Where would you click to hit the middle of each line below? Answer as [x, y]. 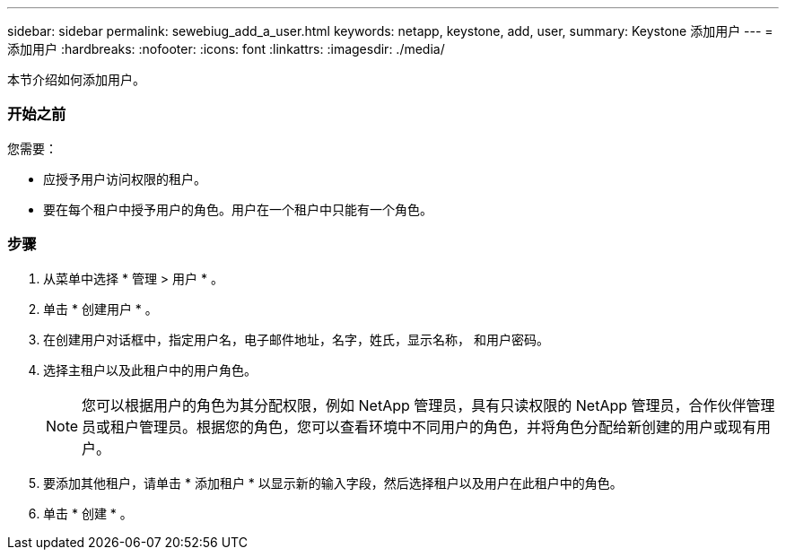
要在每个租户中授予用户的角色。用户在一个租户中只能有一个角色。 [238, 209]
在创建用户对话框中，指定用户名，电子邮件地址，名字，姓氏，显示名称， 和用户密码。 [296, 339]
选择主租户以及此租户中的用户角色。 [150, 370]
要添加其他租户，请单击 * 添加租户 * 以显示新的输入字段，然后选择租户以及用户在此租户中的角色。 [333, 483]
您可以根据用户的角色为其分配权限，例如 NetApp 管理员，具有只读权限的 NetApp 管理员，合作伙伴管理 [428, 405]
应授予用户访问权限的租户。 [125, 178]
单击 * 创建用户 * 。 [100, 309]
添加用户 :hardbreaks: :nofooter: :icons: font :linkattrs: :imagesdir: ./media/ [226, 49]
